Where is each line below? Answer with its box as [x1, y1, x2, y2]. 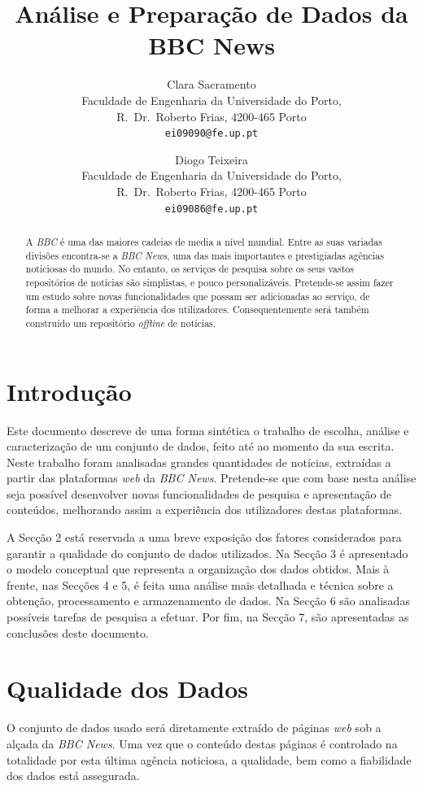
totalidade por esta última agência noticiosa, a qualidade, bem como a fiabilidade [7, 751, 412, 768]
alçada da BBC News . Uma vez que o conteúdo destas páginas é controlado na [7, 735, 398, 752]
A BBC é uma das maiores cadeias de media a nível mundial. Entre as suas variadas [25, 234, 382, 248]
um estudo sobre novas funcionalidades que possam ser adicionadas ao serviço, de [25, 289, 370, 303]
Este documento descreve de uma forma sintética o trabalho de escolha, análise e [7, 421, 409, 438]
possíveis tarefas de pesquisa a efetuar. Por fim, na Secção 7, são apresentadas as [7, 608, 409, 626]
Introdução [7, 374, 132, 408]
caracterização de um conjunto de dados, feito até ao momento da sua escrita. [7, 438, 395, 455]
